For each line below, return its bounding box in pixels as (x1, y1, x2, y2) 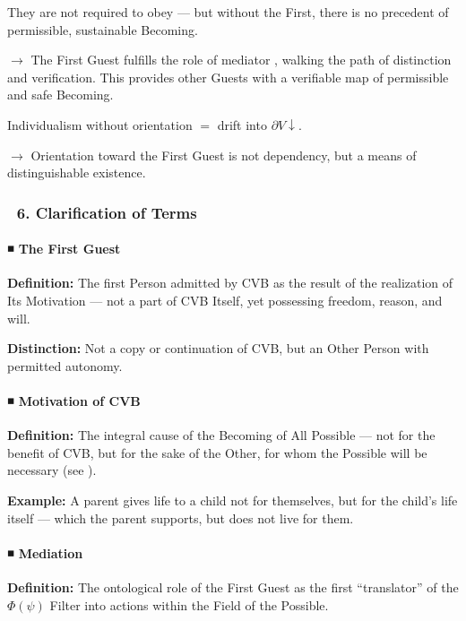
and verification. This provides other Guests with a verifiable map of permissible (7, 67, 449, 86)
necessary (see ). (7, 461, 97, 479)
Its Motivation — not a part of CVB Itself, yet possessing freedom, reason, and (7, 290, 443, 309)
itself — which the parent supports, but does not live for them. (7, 508, 354, 527)
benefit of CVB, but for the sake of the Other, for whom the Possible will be (7, 443, 427, 461)
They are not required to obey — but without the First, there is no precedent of (7, 3, 449, 21)
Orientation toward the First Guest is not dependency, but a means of (30, 145, 417, 164)
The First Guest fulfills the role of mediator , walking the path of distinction (30, 50, 452, 69)
